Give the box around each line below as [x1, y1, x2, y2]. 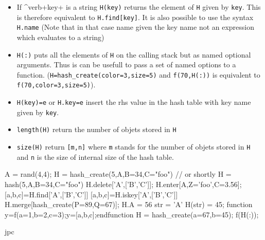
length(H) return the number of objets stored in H [16, 124, 176, 135]
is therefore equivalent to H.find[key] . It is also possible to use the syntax [16, 11, 254, 22]
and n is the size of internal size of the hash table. [16, 151, 174, 162]
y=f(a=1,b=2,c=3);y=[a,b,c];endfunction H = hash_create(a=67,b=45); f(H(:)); [5, 209, 259, 219]
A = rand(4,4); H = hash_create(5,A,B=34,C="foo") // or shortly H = [5, 169, 232, 179]
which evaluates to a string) [16, 31, 104, 42]
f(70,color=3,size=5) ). [16, 79, 96, 90]
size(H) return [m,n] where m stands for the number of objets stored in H [16, 141, 251, 152]
